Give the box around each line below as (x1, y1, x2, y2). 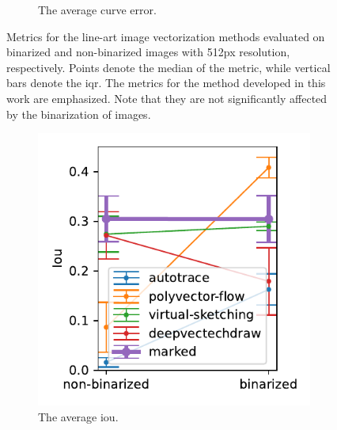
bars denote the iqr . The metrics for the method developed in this (6, 74, 326, 91)
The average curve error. (38, 2, 157, 17)
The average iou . (38, 408, 119, 424)
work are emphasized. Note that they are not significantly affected (6, 89, 328, 106)
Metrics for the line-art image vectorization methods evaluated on (6, 28, 325, 44)
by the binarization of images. (6, 105, 151, 122)
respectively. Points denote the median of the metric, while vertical (6, 59, 331, 75)
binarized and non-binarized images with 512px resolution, (6, 44, 290, 60)
